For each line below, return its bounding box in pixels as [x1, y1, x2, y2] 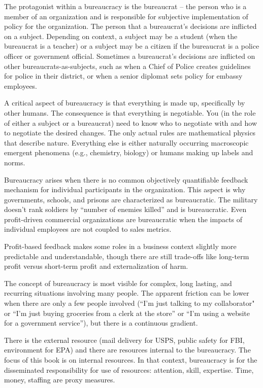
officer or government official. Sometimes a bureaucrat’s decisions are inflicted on [4, 50, 255, 61]
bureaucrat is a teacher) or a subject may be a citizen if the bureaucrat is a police [4, 41, 259, 51]
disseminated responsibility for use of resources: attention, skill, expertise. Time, [4, 364, 254, 375]
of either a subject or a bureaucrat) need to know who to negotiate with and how [4, 117, 257, 128]
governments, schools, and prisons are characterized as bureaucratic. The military [4, 194, 258, 204]
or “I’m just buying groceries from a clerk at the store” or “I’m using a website [4, 307, 250, 318]
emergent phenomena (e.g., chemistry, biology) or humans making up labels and [4, 147, 253, 158]
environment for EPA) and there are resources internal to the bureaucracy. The [4, 344, 251, 355]
